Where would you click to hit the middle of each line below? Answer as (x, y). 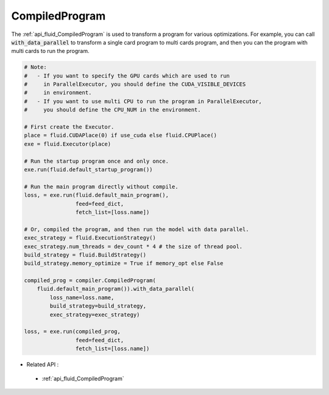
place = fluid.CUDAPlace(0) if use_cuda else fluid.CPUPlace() (121, 135)
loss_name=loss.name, (82, 297)
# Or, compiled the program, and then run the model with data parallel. (136, 229)
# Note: (35, 67)
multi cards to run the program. (50, 51)
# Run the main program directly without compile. (101, 187)
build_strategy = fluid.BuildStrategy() (85, 255)
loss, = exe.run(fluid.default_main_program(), (96, 195)
